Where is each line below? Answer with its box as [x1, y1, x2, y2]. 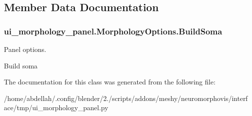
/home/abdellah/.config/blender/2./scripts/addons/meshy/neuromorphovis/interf [4, 93, 248, 103]
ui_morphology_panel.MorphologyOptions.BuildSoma [4, 25, 222, 37]
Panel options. [4, 44, 47, 54]
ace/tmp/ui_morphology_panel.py [4, 102, 108, 113]
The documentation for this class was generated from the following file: [4, 77, 216, 87]
